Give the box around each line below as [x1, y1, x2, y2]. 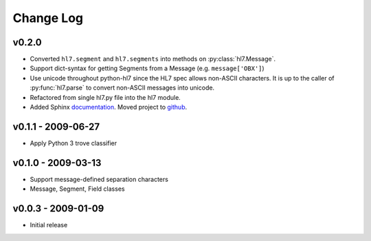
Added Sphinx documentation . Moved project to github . [30, 103, 188, 112]
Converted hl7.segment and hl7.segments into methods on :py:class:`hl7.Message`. [30, 55, 276, 63]
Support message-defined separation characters [30, 175, 168, 183]
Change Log [12, 10, 84, 25]
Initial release [30, 221, 68, 229]
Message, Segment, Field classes [30, 185, 125, 193]
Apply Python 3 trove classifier [30, 138, 117, 147]
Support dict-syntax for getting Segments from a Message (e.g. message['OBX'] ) [30, 64, 265, 72]
